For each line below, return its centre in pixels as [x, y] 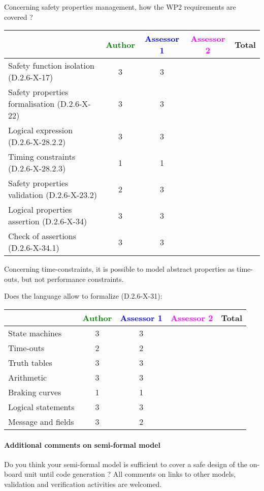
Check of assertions [42, 236]
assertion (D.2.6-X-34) [48, 221]
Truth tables [30, 362]
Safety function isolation [51, 66]
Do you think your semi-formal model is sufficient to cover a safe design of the [126, 464]
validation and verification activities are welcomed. [83, 484]
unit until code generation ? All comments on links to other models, [130, 474]
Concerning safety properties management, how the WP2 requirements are [120, 7]
